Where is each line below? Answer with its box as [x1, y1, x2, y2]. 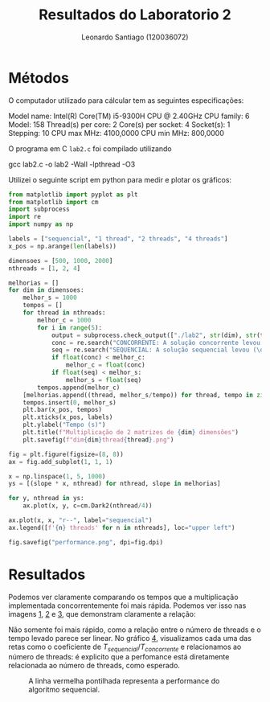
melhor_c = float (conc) [65, 361, 146, 369]
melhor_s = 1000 [22, 294, 78, 302]
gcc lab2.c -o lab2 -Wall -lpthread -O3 [8, 159, 136, 169]
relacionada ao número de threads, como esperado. [8, 661, 181, 671]
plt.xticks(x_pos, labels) [22, 413, 113, 421]
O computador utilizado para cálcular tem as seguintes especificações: [8, 95, 244, 105]
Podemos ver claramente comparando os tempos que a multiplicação [8, 592, 239, 601]
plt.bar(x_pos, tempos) [22, 406, 103, 414]
